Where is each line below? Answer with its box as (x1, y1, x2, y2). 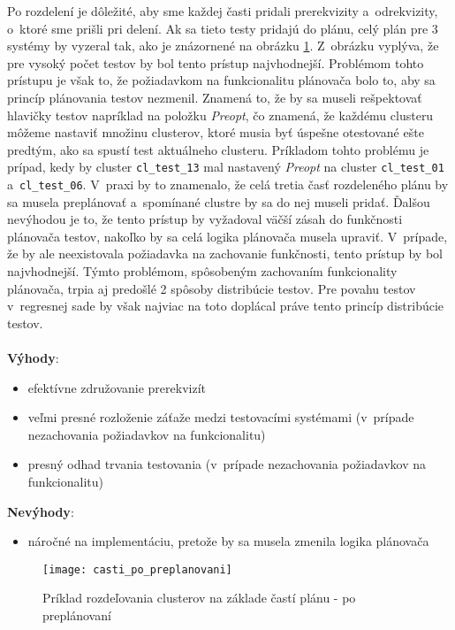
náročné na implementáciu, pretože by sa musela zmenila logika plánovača (27, 532, 429, 550)
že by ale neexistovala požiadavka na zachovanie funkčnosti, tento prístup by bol (7, 244, 443, 263)
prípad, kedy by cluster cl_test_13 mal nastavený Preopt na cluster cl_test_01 (7, 157, 444, 176)
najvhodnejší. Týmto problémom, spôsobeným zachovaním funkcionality (7, 262, 398, 280)
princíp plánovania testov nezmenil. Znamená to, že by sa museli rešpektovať (7, 88, 422, 106)
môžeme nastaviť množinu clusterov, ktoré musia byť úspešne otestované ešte (7, 123, 424, 142)
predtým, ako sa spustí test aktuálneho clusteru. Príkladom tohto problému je (7, 140, 429, 158)
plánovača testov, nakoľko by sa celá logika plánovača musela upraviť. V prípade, (7, 227, 448, 245)
